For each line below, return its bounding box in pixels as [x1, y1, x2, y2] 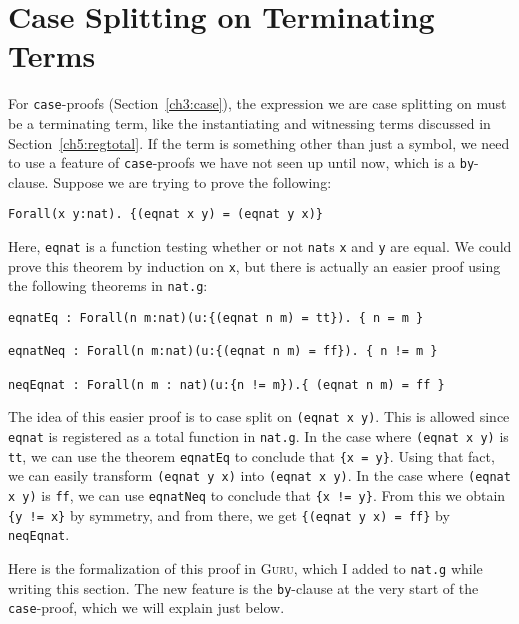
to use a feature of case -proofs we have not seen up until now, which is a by [8, 152, 475, 173]
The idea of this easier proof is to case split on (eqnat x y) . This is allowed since [8, 406, 510, 427]
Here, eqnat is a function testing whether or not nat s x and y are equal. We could [8, 236, 512, 257]
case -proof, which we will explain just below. [8, 597, 285, 618]
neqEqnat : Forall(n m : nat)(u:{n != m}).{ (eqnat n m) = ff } [8, 377, 445, 392]
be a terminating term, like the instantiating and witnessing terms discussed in [8, 112, 491, 133]
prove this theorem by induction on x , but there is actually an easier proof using [8, 255, 501, 276]
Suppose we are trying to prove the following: [53, 171, 332, 192]
